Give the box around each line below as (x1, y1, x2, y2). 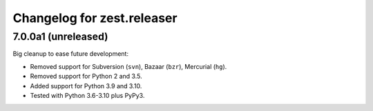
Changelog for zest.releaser (12, 10, 178, 26)
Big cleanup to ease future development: (12, 50, 129, 58)
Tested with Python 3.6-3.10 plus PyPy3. (30, 91, 145, 99)
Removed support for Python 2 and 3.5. (30, 72, 142, 81)
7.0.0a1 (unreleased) (12, 30, 108, 43)
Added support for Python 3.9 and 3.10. (30, 81, 142, 90)
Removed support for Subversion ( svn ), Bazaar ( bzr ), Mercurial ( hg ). (30, 62, 227, 70)
